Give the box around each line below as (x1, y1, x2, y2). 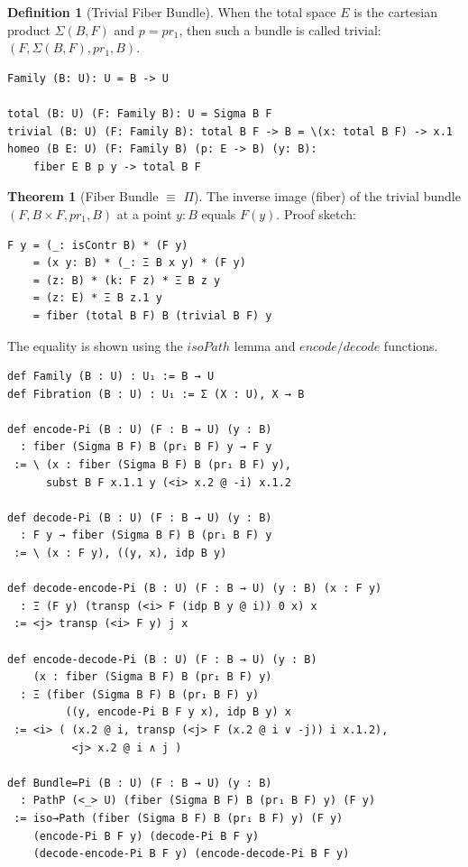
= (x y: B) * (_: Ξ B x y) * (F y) (32, 256, 246, 270)
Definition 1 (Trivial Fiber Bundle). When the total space (7, 3, 336, 21)
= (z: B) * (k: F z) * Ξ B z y (32, 273, 221, 287)
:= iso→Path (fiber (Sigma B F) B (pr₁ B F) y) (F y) (14, 811, 344, 825)
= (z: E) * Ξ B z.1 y (32, 291, 162, 305)
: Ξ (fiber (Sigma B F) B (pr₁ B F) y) (20, 687, 260, 701)
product (7, 20, 50, 39)
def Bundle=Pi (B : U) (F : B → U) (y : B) (7, 776, 272, 789)
